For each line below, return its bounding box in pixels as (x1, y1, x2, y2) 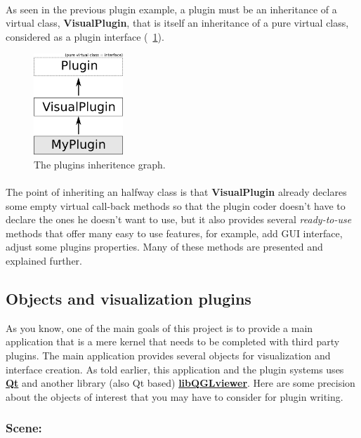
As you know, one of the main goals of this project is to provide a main (6, 320, 313, 335)
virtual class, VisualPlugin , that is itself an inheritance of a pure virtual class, (6, 15, 349, 30)
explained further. (6, 253, 83, 268)
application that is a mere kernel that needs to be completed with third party (6, 334, 340, 349)
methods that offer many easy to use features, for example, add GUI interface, (6, 225, 343, 240)
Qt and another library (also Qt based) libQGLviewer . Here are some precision (6, 376, 355, 390)
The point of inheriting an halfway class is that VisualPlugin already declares (6, 185, 347, 199)
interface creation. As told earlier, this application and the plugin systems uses (6, 361, 344, 376)
